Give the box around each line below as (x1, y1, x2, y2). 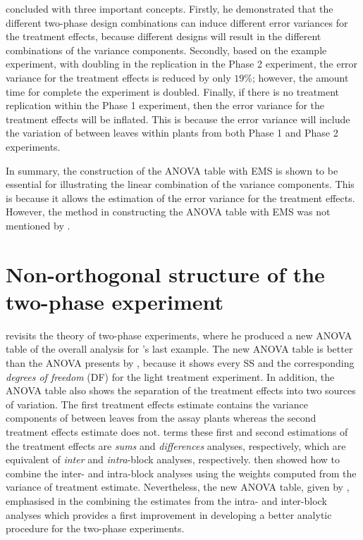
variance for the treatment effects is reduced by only (6, 70, 231, 84)
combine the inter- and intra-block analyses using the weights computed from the (6, 465, 357, 480)
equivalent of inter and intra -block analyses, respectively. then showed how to (6, 452, 340, 467)
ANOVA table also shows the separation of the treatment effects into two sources (6, 383, 356, 398)
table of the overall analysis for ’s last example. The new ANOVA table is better (6, 341, 353, 356)
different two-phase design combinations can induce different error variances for (6, 15, 348, 30)
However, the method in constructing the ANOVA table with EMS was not (6, 204, 331, 219)
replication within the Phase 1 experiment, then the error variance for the (6, 98, 325, 113)
